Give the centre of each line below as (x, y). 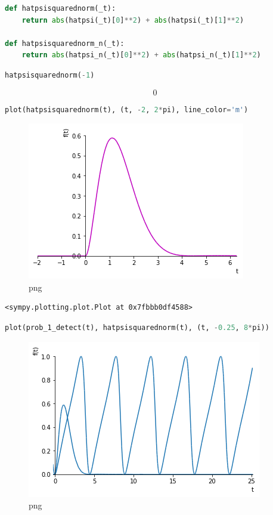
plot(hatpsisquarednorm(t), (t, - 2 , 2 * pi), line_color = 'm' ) (127, 110)
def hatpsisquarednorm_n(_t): (65, 43)
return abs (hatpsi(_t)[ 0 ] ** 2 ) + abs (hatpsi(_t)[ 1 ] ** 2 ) (133, 20)
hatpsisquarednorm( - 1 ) (50, 75)
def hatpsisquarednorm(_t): (61, 8)
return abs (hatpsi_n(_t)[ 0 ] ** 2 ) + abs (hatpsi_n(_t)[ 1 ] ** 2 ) (141, 55)
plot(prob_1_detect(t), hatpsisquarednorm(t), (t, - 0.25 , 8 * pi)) (137, 327)
